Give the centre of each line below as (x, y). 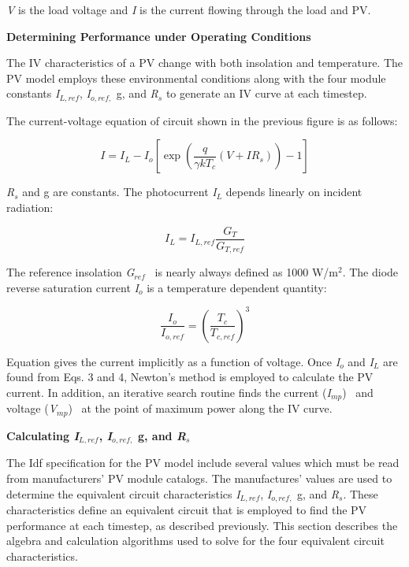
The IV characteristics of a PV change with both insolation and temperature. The (205, 63)
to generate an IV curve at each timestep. (266, 93)
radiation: (30, 208)
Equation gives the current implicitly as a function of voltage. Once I (173, 361)
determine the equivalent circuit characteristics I (123, 493)
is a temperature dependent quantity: (237, 287)
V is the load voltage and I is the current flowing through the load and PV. (189, 9)
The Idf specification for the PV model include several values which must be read (203, 463)
